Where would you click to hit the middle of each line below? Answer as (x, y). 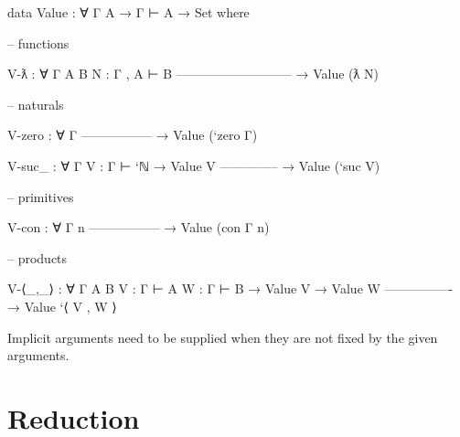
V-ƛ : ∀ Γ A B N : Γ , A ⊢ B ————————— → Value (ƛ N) (193, 74)
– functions (38, 43)
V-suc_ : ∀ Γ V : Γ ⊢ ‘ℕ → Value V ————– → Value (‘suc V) (194, 165)
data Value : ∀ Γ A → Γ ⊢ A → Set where (128, 12)
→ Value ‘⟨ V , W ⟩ (62, 306)
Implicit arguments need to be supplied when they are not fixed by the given (223, 337)
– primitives (41, 196)
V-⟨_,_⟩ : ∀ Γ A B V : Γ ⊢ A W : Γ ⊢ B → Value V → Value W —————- (230, 288)
